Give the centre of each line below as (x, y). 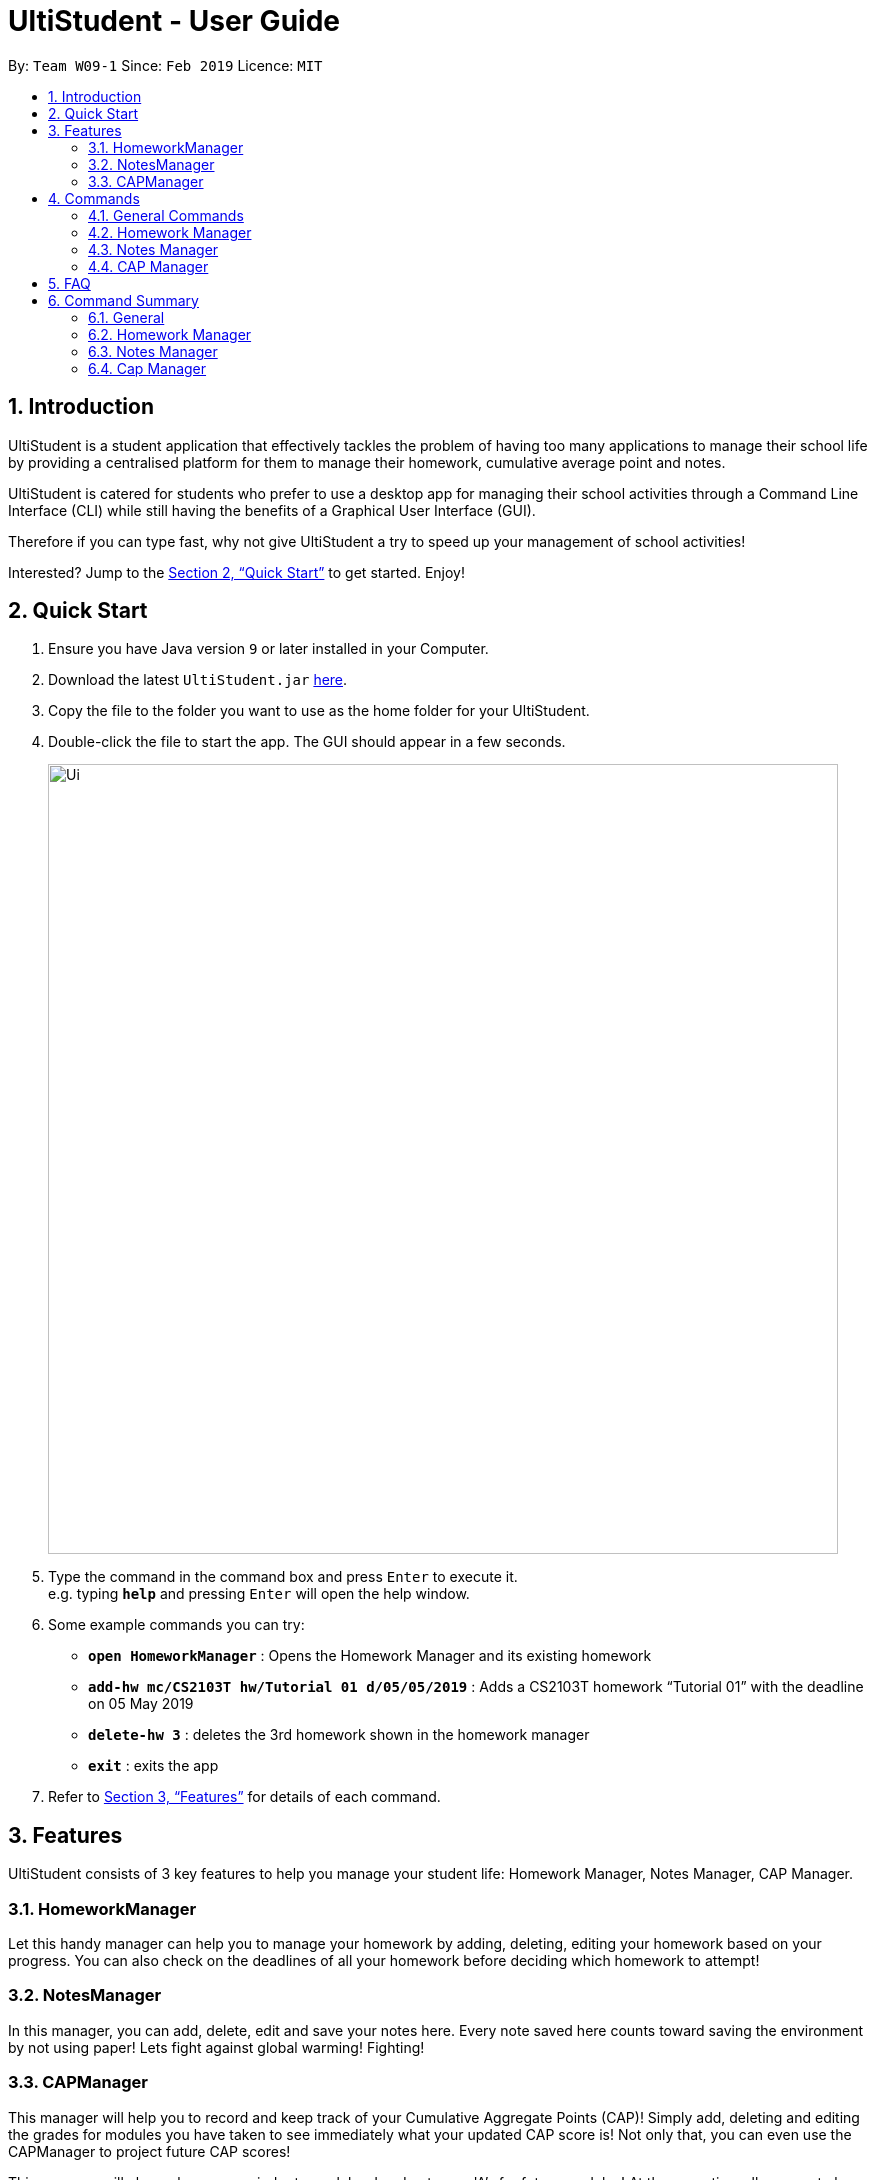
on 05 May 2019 (141, 1704)
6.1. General (126, 317)
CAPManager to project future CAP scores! (149, 2151)
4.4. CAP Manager (148, 266)
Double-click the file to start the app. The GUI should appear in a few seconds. (307, 742)
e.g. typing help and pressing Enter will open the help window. (259, 1594)
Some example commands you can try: (176, 1625)
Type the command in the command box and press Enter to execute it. (283, 1577)
